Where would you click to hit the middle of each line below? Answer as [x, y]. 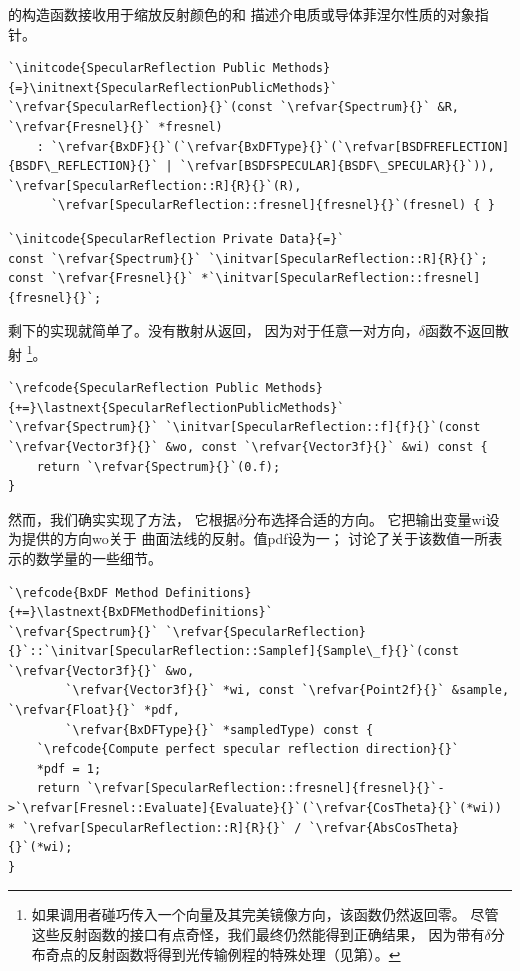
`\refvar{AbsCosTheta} [384, 827]
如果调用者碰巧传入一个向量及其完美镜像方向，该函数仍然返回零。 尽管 [265, 914]
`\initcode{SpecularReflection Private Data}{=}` [176, 238]
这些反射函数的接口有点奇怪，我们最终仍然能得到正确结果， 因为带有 [258, 934]
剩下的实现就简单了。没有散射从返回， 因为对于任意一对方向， [213, 330]
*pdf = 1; [69, 768]
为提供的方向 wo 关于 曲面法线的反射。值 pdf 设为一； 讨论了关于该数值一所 [248, 538]
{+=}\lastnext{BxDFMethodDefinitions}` [140, 612]
